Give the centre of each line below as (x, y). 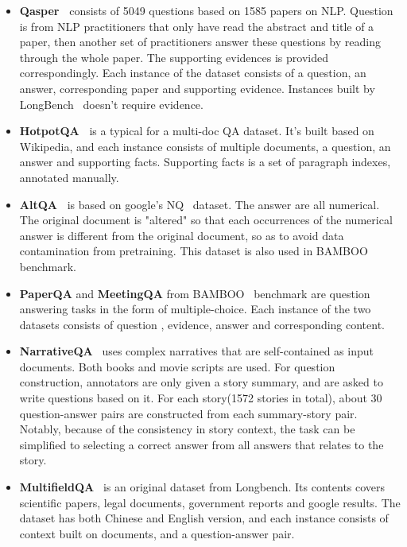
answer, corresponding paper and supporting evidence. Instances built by (197, 88)
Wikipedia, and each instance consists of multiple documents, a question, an (205, 146)
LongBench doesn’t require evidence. (111, 104)
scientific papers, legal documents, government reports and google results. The (210, 502)
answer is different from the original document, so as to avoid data (182, 235)
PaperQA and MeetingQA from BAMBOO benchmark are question (195, 293)
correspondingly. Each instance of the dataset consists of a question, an (193, 73)
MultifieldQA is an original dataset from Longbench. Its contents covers (202, 487)
